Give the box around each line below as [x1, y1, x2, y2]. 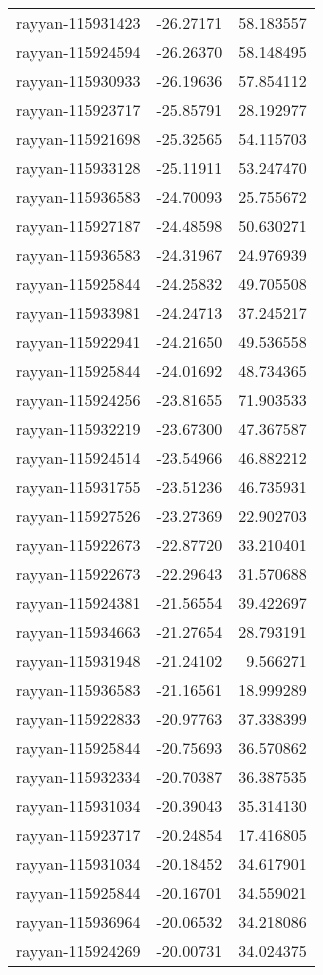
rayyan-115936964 [16, 910, 141, 933]
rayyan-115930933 [16, 69, 141, 92]
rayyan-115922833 [16, 707, 141, 730]
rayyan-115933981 [16, 301, 141, 324]
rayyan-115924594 [16, 40, 141, 63]
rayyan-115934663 [16, 620, 141, 643]
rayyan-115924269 [16, 939, 141, 962]
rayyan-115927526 [16, 504, 141, 527]
